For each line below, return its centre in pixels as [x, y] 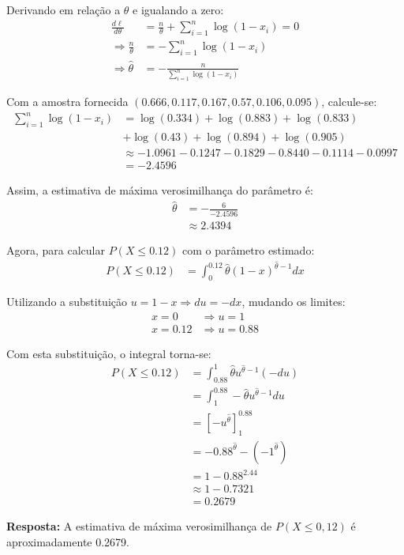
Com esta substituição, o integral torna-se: [109, 353]
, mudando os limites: [294, 302]
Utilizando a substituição [67, 302]
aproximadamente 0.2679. [68, 541]
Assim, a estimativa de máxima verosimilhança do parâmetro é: [160, 190]
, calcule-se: [349, 102]
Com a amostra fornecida [67, 102]
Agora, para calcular [56, 249]
